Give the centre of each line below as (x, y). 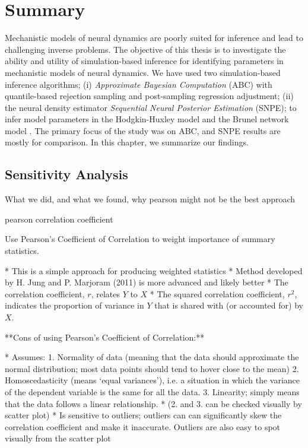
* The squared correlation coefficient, (217, 293)
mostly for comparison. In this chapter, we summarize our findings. (127, 142)
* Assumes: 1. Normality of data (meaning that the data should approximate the (152, 357)
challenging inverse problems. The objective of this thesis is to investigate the (145, 49)
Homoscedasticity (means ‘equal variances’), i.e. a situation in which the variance (153, 380)
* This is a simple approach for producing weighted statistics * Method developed (154, 270)
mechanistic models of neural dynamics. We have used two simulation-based (143, 72)
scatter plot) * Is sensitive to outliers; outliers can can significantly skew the (143, 415)
